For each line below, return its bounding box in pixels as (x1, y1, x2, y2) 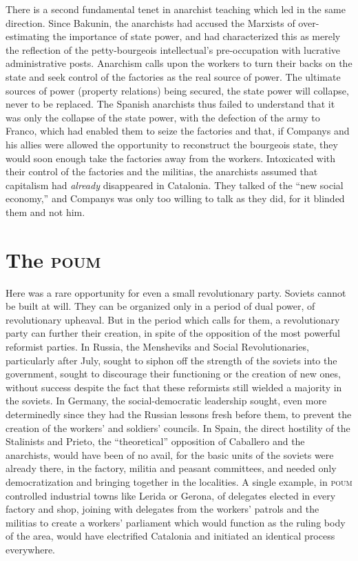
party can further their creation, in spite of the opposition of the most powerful (6, 326, 340, 340)
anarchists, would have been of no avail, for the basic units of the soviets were (6, 447, 334, 462)
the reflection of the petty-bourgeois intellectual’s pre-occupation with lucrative (6, 42, 341, 57)
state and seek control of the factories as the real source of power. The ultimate (6, 69, 341, 83)
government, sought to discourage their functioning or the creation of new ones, (6, 366, 341, 381)
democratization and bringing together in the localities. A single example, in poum (6, 474, 352, 489)
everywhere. (6, 542, 56, 556)
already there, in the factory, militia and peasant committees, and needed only (6, 461, 337, 475)
